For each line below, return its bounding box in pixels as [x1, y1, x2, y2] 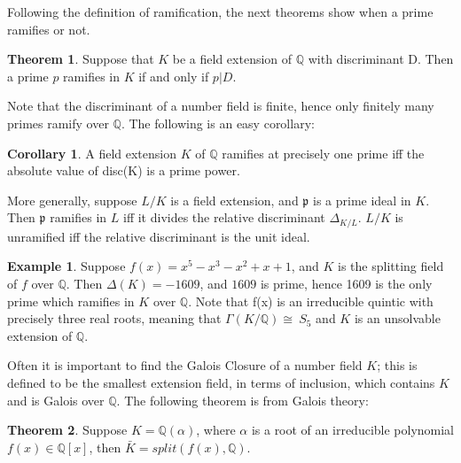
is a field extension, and [170, 190, 299, 209]
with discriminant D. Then [308, 50, 454, 68]
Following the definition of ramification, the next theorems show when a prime [7, 3, 434, 20]
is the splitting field [338, 257, 444, 275]
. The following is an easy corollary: [121, 113, 315, 132]
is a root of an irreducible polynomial [251, 421, 455, 439]
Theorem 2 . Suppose [7, 421, 128, 439]
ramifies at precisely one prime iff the [222, 143, 425, 162]
